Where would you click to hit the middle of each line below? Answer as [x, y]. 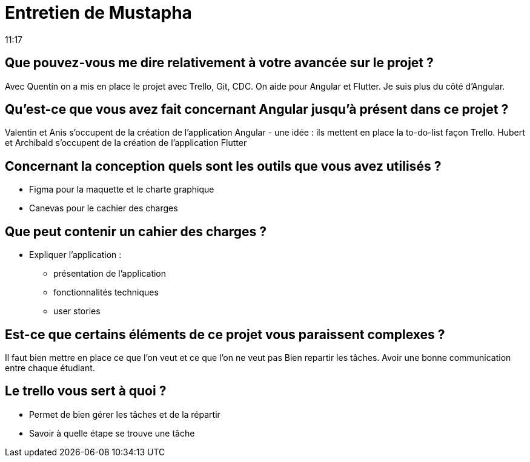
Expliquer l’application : [75, 255]
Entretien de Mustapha [98, 13]
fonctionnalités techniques [106, 292]
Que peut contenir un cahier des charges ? [136, 231]
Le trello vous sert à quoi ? [86, 391]
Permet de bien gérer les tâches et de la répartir [125, 414]
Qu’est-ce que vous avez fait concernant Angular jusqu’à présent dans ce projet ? [257, 110]
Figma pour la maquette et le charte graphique [122, 190]
